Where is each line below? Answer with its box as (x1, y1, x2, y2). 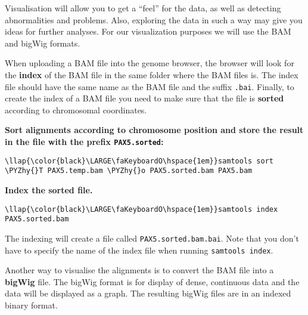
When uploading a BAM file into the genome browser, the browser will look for (5, 57, 294, 69)
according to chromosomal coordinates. (5, 103, 147, 116)
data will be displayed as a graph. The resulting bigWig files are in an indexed (5, 287, 291, 299)
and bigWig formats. (5, 36, 80, 49)
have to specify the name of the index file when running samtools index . (5, 243, 273, 256)
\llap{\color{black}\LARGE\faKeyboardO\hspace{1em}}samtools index (5, 205, 278, 214)
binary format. (5, 298, 58, 311)
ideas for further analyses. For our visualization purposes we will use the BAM (5, 25, 291, 38)
